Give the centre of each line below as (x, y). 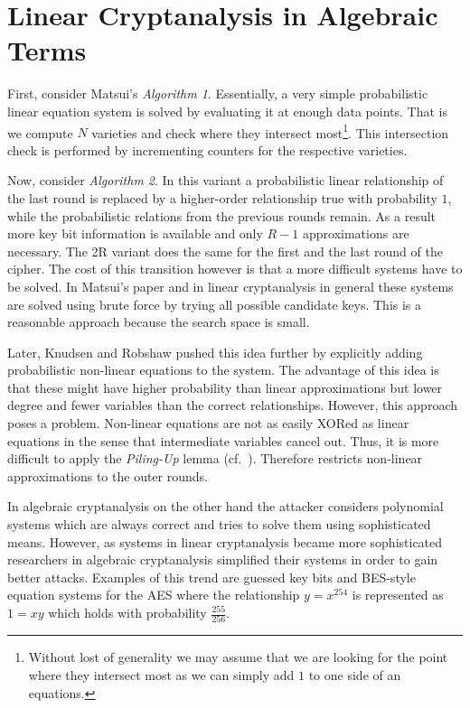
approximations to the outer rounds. (108, 475)
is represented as (398, 595)
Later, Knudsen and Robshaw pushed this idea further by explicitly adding (215, 352)
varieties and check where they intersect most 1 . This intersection (270, 131)
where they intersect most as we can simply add (161, 674)
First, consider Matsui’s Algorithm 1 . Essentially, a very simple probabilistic (218, 93)
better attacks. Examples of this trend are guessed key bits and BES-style (211, 577)
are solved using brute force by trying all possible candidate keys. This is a (215, 304)
